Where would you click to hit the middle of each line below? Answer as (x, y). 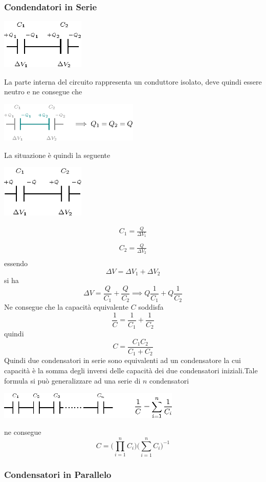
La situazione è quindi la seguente (57, 155)
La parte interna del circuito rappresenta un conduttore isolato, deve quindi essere (133, 81)
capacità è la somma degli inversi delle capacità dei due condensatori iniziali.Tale (131, 370)
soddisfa (151, 307)
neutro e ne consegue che (43, 92)
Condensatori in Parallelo (58, 474)
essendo (16, 263)
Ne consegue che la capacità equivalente (66, 307)
